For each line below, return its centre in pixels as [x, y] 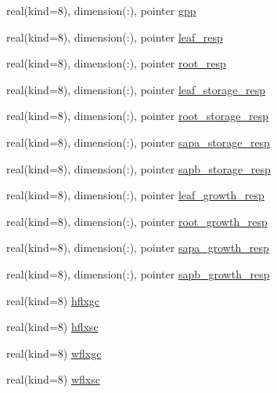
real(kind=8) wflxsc [53, 379]
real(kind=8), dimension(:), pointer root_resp [116, 63]
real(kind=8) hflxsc [52, 327]
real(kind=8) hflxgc [53, 300]
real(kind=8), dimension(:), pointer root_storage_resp [137, 116]
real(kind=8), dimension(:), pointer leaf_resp [115, 36]
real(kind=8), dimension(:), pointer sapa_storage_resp [138, 142]
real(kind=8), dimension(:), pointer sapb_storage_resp [138, 168]
